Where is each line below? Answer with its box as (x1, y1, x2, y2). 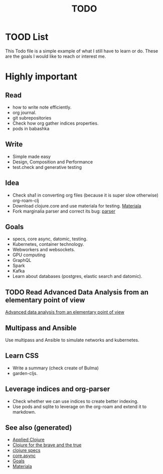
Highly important (5, 71, 78, 82)
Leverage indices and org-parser (5, 385, 110, 394)
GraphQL (12, 257, 32, 263)
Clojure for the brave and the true (12, 442, 82, 448)
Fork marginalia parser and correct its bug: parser (12, 208, 115, 214)
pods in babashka (12, 125, 50, 131)
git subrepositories (12, 115, 52, 121)
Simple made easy (12, 153, 51, 159)
